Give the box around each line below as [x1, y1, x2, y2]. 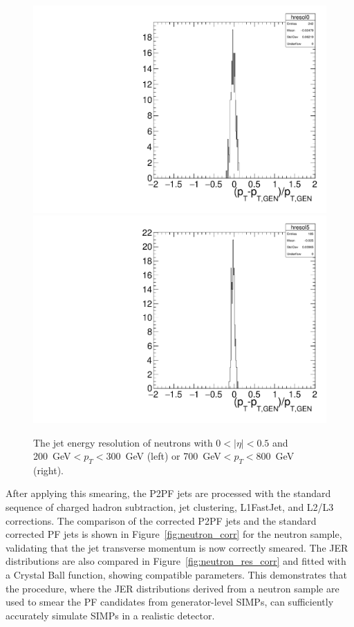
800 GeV [256, 449, 295, 463]
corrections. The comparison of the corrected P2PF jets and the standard [6, 513, 317, 527]
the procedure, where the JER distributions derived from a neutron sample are [6, 581, 339, 595]
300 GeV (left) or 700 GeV [106, 449, 221, 463]
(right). [33, 462, 64, 477]
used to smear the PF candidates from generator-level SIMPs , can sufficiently [6, 595, 334, 609]
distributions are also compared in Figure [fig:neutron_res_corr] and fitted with [6, 554, 346, 568]
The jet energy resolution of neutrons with [33, 435, 213, 449]
